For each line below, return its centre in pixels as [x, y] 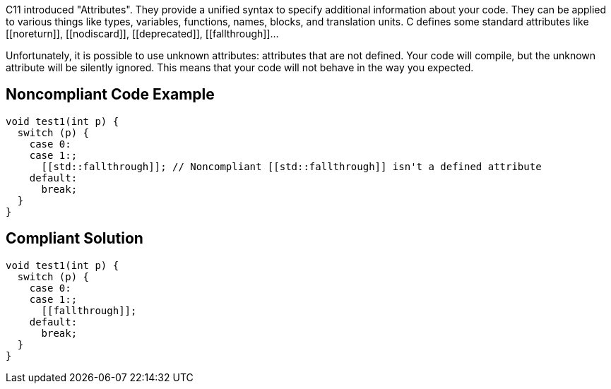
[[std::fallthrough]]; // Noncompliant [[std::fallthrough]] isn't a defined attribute [291, 166]
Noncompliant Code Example [110, 95]
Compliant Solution [75, 239]
